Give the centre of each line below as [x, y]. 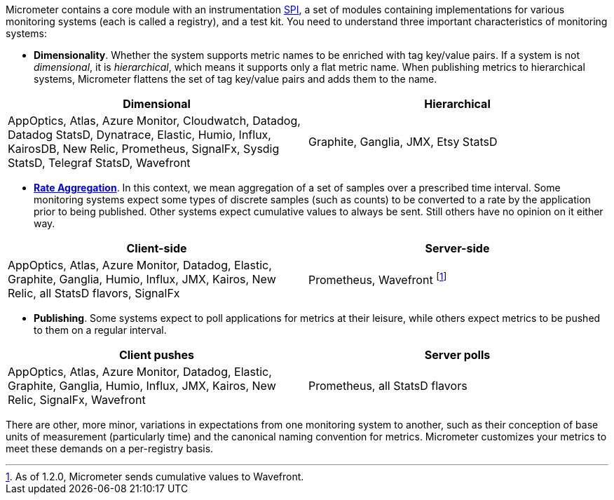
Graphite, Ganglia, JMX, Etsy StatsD [403, 142]
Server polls [457, 355]
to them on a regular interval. [100, 330]
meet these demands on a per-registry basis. [110, 448]
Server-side [457, 248]
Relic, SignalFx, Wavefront [77, 400]
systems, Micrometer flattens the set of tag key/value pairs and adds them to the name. [236, 79]
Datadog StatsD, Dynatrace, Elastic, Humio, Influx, [139, 135]
